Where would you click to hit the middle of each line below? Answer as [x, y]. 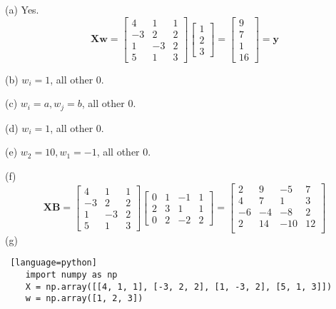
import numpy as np [71, 274]
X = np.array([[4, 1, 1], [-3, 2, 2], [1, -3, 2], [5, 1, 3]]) [179, 287]
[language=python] [54, 263]
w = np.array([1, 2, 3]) [84, 299]
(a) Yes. [22, 9]
